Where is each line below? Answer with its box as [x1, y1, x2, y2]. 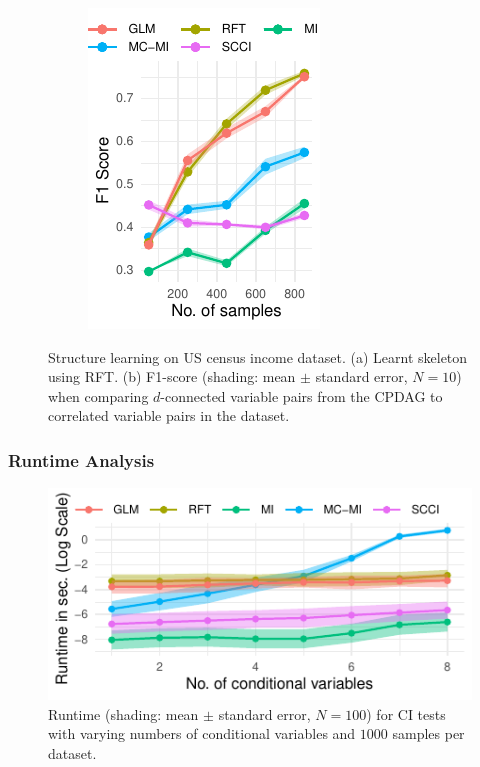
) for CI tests [366, 703, 446, 724]
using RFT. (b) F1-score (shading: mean [48, 366, 296, 387]
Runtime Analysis [8, 447, 155, 472]
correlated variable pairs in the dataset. [48, 405, 290, 426]
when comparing [48, 385, 149, 406]
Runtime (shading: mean [48, 703, 199, 724]
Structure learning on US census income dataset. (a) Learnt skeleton [48, 346, 468, 367]
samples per [392, 723, 465, 744]
